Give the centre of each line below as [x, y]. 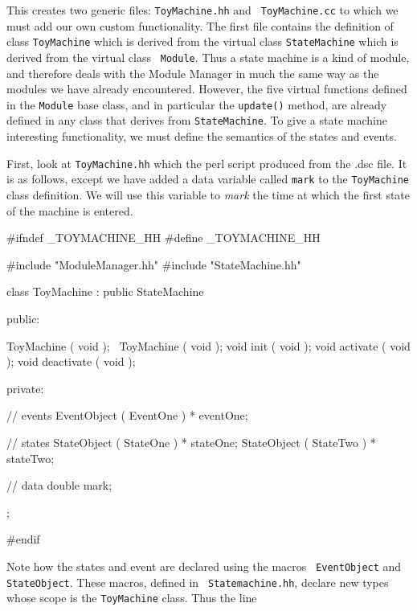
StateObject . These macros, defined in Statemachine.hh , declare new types [198, 582]
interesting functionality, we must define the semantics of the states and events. [202, 136]
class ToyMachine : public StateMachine [105, 291]
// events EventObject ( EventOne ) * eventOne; [127, 415]
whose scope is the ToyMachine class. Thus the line [132, 598]
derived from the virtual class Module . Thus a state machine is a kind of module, [208, 57]
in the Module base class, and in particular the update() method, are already [197, 104]
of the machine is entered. [70, 210]
